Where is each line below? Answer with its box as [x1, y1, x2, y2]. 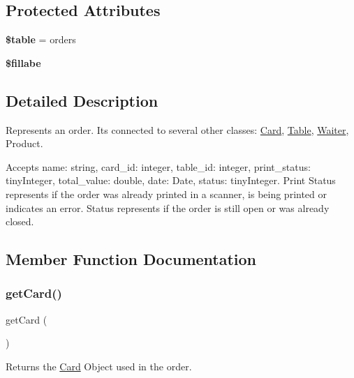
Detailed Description [6, 89, 158, 111]
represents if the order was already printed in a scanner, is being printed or [6, 186, 327, 201]
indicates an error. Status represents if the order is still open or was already [6, 200, 330, 215]
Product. [6, 136, 43, 151]
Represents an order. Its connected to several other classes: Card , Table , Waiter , [6, 122, 349, 137]
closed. [6, 214, 34, 229]
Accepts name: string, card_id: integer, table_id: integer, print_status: [6, 159, 311, 174]
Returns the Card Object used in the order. [6, 358, 192, 373]
